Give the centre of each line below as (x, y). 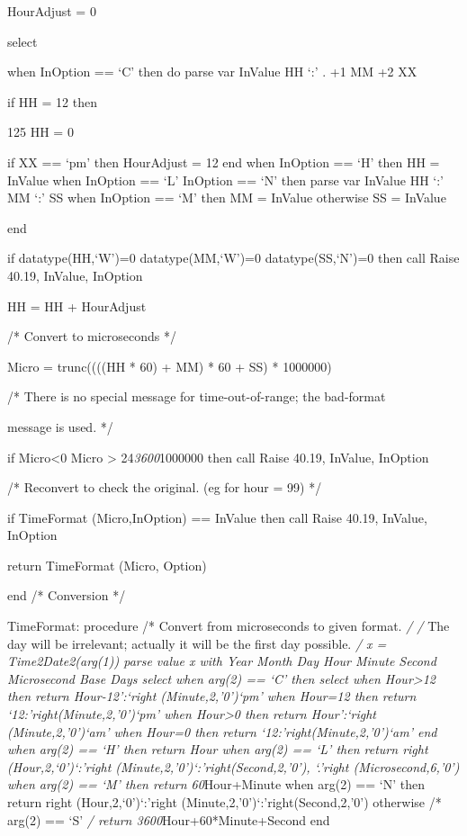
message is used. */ (60, 426)
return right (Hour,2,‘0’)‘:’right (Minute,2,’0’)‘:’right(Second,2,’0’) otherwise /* (225, 802)
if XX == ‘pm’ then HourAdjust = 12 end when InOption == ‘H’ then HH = (224, 162)
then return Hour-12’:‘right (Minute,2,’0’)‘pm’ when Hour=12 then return (212, 696)
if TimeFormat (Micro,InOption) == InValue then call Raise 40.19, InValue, (217, 517)
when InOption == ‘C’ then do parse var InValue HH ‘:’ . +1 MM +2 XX (212, 72)
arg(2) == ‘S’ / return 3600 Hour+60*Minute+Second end (169, 819)
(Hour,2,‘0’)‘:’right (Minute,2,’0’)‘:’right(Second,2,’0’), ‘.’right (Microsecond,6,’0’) (233, 766)
